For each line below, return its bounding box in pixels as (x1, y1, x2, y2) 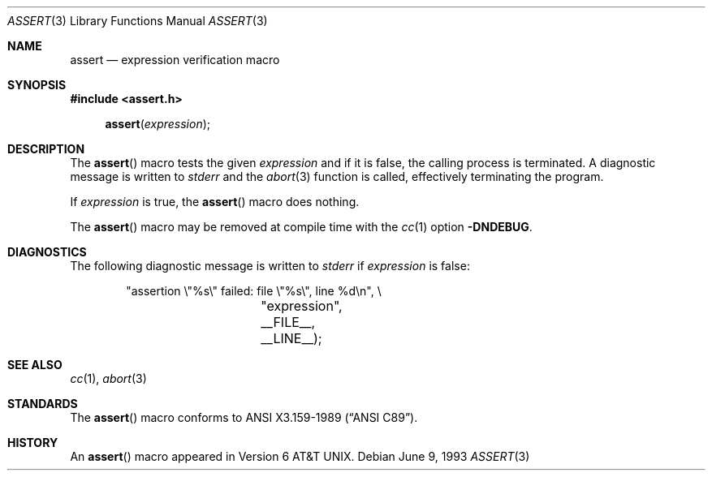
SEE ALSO (7, 358, 63, 372)
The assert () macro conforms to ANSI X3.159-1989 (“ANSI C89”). (70, 410, 418, 424)
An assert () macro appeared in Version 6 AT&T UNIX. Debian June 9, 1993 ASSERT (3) (70, 449, 530, 463)
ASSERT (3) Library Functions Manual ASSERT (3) (7, 14, 268, 28)
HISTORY (7, 436, 58, 449)
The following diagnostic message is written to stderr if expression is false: (70, 259, 470, 273)
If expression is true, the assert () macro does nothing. (70, 195, 360, 208)
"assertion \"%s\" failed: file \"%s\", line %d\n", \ (126, 284, 382, 298)
